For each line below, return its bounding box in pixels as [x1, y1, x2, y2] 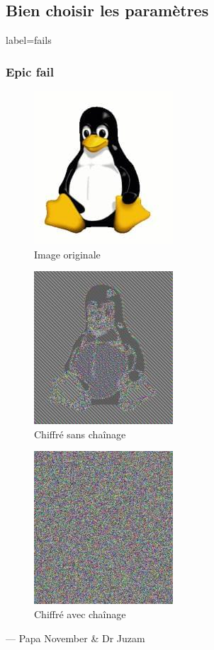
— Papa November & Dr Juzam [6, 630, 145, 645]
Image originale [34, 246, 101, 261]
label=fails [6, 33, 52, 47]
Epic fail [6, 62, 54, 80]
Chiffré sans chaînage [34, 426, 126, 441]
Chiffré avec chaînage [34, 606, 126, 621]
